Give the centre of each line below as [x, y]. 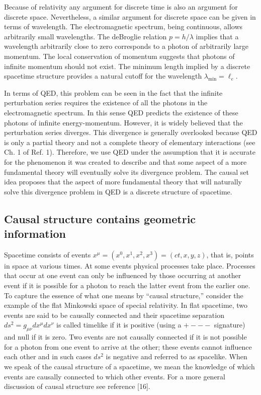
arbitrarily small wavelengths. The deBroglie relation [85, 36]
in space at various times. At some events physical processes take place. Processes [130, 265]
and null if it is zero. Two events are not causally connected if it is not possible [125, 337]
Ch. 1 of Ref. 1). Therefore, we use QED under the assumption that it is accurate [130, 152]
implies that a [217, 36]
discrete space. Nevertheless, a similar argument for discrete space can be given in [130, 16]
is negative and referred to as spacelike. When [177, 356]
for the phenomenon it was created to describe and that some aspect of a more [125, 161]
